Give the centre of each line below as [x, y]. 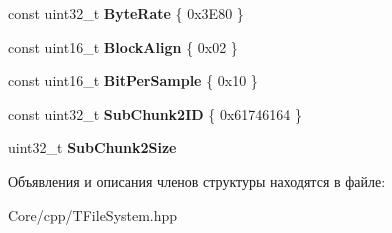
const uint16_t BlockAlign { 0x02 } [123, 46]
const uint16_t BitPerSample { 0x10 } [133, 80]
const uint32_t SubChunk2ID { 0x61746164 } [155, 113]
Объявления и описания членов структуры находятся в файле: [197, 180]
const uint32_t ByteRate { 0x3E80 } [126, 13]
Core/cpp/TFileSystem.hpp [93, 214]
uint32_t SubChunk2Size [92, 147]
